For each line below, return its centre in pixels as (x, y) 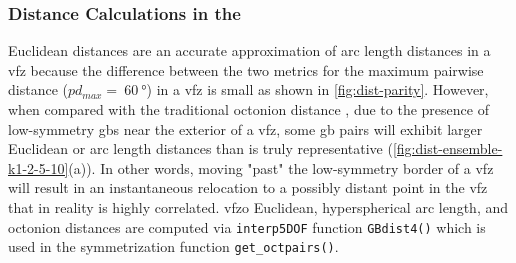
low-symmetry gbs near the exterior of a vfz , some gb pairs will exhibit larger (245, 128)
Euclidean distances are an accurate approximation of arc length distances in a (249, 50)
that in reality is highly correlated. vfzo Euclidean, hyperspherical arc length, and (258, 206)
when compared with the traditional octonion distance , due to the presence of (248, 109)
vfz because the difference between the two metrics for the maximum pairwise (246, 69)
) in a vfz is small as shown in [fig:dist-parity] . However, (317, 89)
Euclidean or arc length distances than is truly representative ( (200, 148)
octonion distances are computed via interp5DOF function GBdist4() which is (247, 226)
